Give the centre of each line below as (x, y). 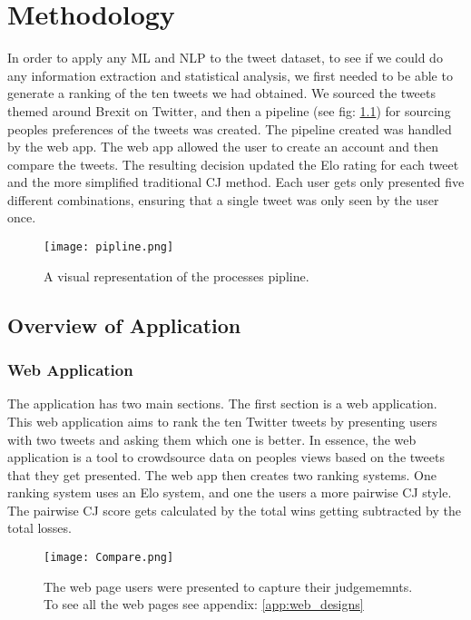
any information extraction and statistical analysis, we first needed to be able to (230, 75)
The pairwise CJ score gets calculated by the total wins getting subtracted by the (234, 510)
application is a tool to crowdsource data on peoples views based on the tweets (226, 457)
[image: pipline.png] (109, 247)
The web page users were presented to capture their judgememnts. (228, 586)
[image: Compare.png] (109, 558)
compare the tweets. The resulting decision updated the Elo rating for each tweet (233, 164)
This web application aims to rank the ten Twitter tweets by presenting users (222, 421)
